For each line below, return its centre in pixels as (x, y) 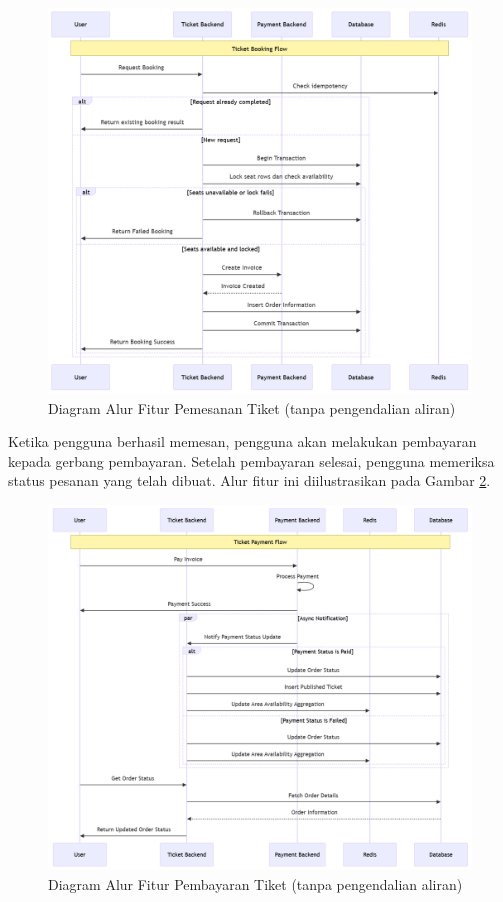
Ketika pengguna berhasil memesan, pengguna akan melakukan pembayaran (242, 441)
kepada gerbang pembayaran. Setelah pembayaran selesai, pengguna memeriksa (251, 460)
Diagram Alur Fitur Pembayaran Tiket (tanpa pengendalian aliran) (255, 883)
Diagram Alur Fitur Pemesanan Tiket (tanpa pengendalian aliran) (252, 407)
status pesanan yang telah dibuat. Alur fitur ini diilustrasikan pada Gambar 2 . (249, 480)
